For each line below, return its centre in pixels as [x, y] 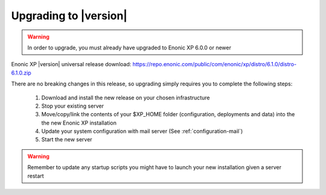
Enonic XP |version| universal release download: [71, 64]
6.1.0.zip [21, 73]
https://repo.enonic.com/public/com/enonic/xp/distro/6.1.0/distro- [215, 64]
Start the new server [67, 140]
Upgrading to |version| [69, 16]
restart [36, 176]
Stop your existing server [72, 106]
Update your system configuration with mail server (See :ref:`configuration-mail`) [142, 131]
